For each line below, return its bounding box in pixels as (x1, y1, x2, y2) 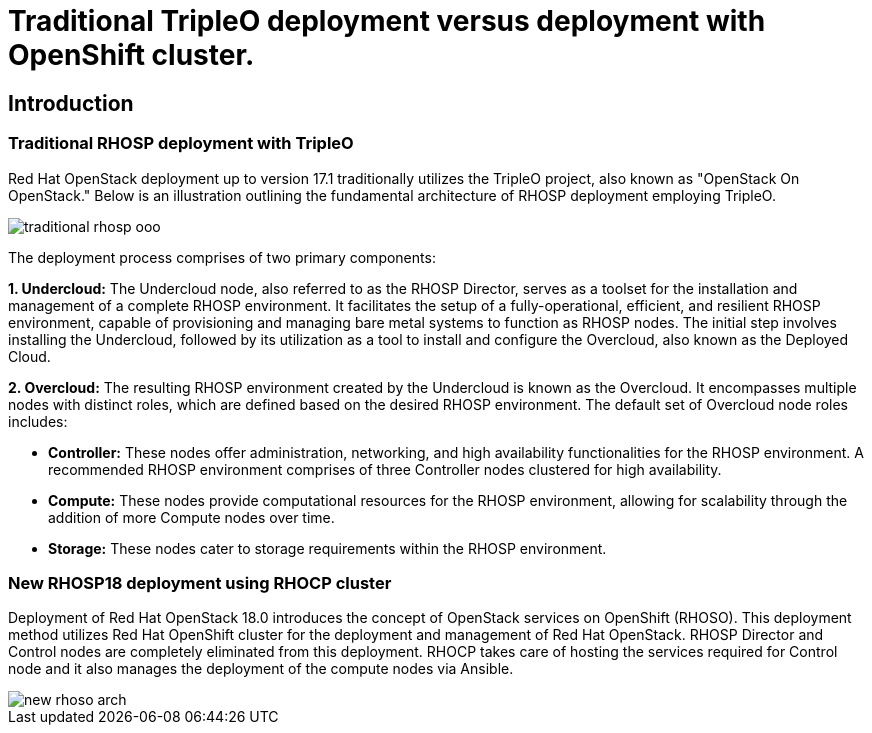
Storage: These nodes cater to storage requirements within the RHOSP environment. (48, 539, 607, 557)
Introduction (8, 90, 134, 116)
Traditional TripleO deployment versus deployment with (8, 4, 766, 38)
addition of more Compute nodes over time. (48, 508, 335, 526)
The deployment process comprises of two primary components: (8, 248, 436, 266)
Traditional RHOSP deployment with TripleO (8, 133, 354, 154)
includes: (8, 412, 68, 430)
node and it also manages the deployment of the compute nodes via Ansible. (8, 660, 514, 678)
